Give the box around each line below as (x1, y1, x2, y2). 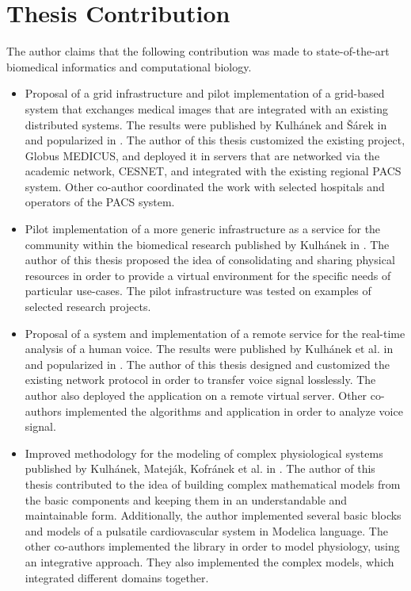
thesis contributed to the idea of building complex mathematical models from (25, 475, 401, 492)
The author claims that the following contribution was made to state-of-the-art (6, 43, 390, 59)
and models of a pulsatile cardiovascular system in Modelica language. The (25, 522, 388, 539)
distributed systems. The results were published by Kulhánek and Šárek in (25, 116, 387, 132)
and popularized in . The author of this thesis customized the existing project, (25, 132, 405, 148)
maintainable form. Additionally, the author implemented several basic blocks (25, 507, 401, 524)
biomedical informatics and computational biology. (6, 58, 252, 75)
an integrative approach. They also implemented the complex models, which (25, 553, 394, 570)
